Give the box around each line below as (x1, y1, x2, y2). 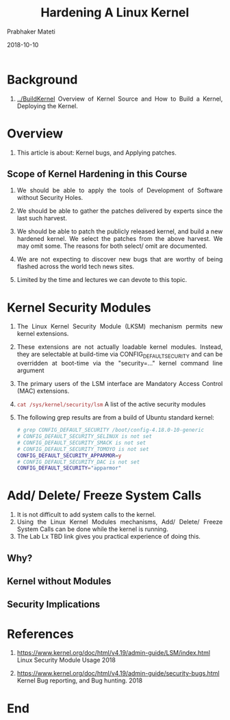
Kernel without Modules (7, 576, 112, 587)
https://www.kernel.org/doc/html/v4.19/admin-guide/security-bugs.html (16, 669, 220, 678)
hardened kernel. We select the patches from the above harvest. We (16, 235, 223, 243)
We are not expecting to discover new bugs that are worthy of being (16, 255, 223, 263)
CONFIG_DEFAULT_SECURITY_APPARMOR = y (16, 452, 122, 459)
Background (7, 72, 78, 87)
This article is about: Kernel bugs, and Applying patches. (16, 149, 177, 157)
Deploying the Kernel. (16, 101, 78, 110)
